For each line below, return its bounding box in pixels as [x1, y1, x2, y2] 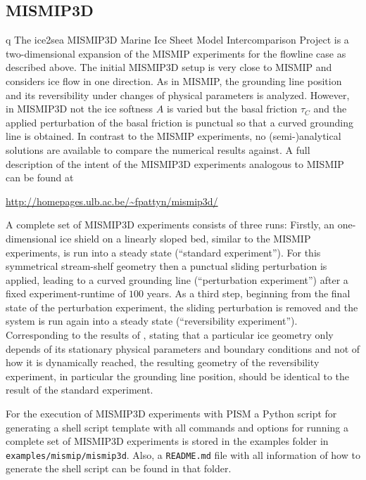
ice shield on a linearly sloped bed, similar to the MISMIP [60, 231, 311, 245]
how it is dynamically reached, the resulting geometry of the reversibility [6, 355, 320, 370]
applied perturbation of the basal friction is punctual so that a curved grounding [6, 115, 354, 129]
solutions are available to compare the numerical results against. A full [6, 142, 310, 157]
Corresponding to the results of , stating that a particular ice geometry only [6, 327, 334, 342]
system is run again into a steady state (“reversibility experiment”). [6, 313, 298, 328]
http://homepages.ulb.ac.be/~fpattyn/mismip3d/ [6, 193, 218, 208]
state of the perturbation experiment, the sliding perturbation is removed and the [6, 299, 358, 314]
